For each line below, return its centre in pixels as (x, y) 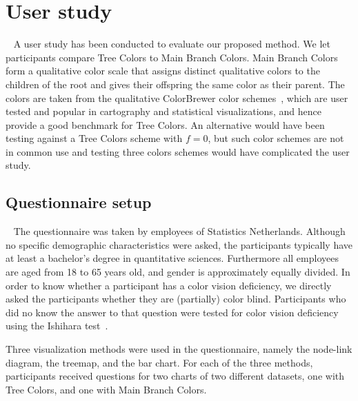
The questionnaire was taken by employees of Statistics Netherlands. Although (179, 231)
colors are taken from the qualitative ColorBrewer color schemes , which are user (177, 97)
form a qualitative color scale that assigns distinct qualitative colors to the (163, 71)
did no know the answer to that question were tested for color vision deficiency (172, 312)
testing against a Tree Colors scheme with (94, 138)
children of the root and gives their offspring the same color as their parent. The (175, 84)
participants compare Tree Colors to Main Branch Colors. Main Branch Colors (172, 57)
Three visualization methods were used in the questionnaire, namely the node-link (179, 349)
